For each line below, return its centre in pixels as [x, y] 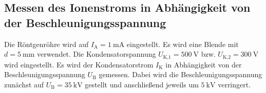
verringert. [234, 84]
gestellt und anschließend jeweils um [142, 84]
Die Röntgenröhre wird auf [46, 44]
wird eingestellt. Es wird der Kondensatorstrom [79, 64]
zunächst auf [24, 84]
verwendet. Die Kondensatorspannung [97, 54]
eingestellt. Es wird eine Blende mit [183, 44]
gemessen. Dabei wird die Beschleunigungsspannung [180, 74]
